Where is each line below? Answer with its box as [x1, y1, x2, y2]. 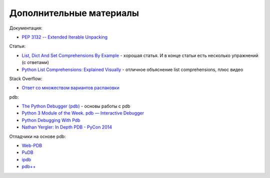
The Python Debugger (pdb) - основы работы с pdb [21, 103, 130, 109]
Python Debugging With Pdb [21, 117, 80, 123]
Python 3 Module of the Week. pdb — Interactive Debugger [21, 110, 144, 116]
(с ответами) [21, 59, 49, 65]
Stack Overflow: [9, 75, 42, 81]
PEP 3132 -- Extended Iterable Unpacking [21, 34, 107, 40]
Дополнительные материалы [9, 7, 139, 18]
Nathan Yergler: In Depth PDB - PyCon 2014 [21, 124, 112, 130]
